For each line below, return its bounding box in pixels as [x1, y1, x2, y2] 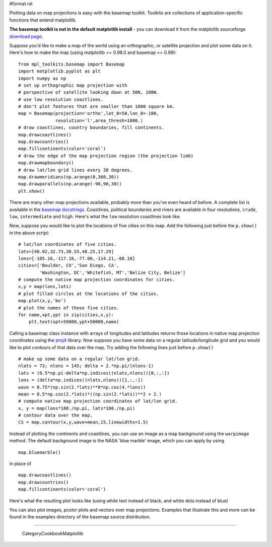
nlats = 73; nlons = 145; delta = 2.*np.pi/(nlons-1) [18, 363, 154, 369]
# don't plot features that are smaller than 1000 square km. [18, 104, 175, 109]
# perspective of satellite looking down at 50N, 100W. [18, 90, 159, 95]
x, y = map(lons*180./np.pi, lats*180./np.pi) [18, 405, 135, 411]
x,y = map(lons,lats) [18, 284, 72, 290]
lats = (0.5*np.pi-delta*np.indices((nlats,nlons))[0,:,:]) [18, 370, 170, 376]
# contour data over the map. [18, 413, 93, 418]
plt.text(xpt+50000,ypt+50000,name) [28, 319, 119, 325]
